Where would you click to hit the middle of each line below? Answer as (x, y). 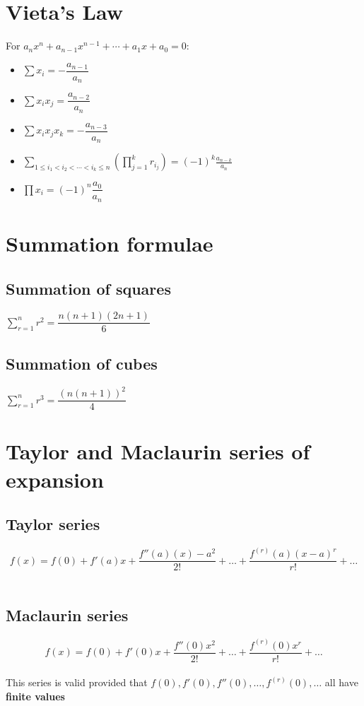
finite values (35, 696)
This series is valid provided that (77, 682)
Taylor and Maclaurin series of (158, 451)
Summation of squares (88, 288)
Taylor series (53, 524)
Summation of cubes (82, 363)
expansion (55, 479)
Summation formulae (110, 243)
